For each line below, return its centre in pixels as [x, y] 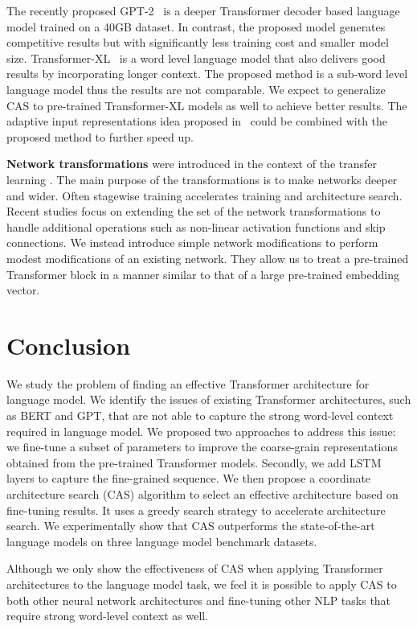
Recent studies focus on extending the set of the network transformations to [194, 211]
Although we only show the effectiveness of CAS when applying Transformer [195, 568]
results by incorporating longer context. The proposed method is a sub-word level [207, 74]
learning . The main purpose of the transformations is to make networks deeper [202, 179]
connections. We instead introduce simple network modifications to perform [192, 243]
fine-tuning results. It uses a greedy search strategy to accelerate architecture [196, 510]
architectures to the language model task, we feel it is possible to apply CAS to [202, 584]
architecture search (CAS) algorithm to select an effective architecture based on [202, 493]
